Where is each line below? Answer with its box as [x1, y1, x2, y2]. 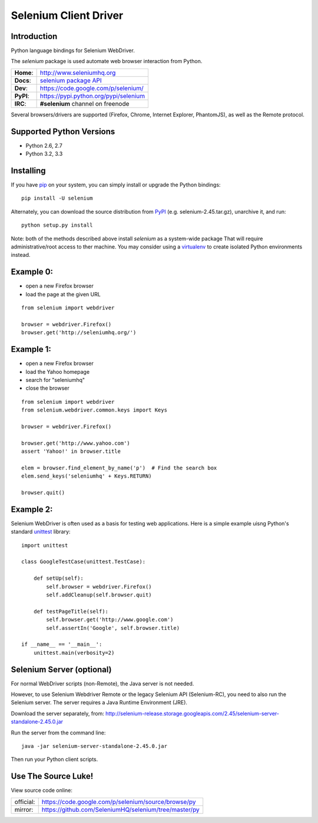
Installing [11, 165, 47, 175]
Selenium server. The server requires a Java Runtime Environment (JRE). [11, 699, 188, 706]
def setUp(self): [33, 575, 84, 582]
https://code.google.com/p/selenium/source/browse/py [41, 798, 196, 806]
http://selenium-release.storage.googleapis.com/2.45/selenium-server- [105, 710, 280, 717]
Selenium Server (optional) [11, 664, 112, 674]
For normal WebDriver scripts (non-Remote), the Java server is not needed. [11, 680, 194, 687]
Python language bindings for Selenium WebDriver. [11, 47, 135, 54]
